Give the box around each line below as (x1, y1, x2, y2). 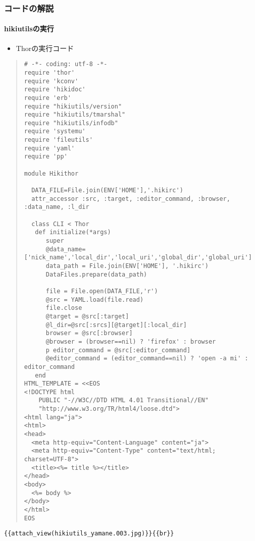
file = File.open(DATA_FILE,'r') (45, 287, 158, 295)
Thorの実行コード (16, 42, 74, 53)
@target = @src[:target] (45, 312, 129, 320)
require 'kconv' (24, 77, 79, 85)
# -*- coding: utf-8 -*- (24, 61, 108, 68)
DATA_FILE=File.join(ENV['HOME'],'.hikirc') (31, 187, 183, 194)
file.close (45, 304, 82, 312)
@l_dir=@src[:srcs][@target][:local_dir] (45, 321, 187, 329)
